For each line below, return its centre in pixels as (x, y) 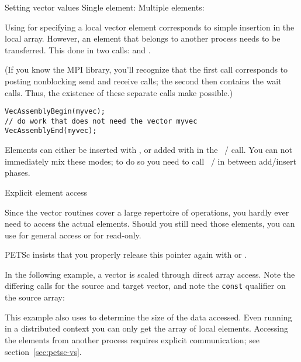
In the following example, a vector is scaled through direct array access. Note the (150, 274)
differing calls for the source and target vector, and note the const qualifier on (145, 286)
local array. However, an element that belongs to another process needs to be (143, 38)
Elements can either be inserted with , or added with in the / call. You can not (149, 150)
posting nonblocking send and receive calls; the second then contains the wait (143, 81)
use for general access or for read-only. (73, 235)
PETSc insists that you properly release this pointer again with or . (126, 255)
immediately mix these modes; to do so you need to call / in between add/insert (150, 161)
